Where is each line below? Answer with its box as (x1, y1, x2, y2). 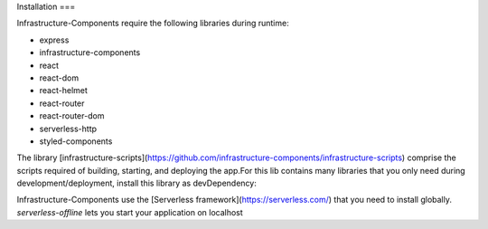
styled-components (39, 136, 113, 147)
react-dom (39, 72, 80, 83)
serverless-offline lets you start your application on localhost (16, 206, 243, 217)
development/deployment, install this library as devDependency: (16, 177, 257, 189)
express (39, 34, 70, 45)
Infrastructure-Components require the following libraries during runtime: (16, 18, 289, 29)
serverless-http (39, 123, 98, 134)
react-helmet (39, 85, 88, 96)
